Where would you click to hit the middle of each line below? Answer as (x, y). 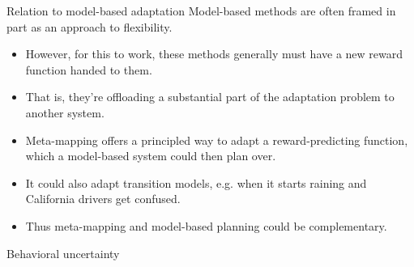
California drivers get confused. (103, 199)
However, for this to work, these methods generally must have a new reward (214, 54)
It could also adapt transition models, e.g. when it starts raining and (196, 182)
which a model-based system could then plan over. (151, 156)
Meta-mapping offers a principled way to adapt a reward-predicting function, (217, 140)
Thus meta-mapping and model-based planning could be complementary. (206, 225)
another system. (65, 112)
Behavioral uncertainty (63, 253)
